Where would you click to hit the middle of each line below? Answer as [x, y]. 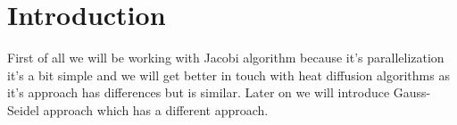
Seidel [23, 109]
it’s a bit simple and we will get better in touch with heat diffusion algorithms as [228, 75]
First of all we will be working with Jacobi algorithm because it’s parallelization [226, 58]
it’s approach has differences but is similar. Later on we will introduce [199, 92]
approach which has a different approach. [156, 109]
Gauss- [412, 92]
